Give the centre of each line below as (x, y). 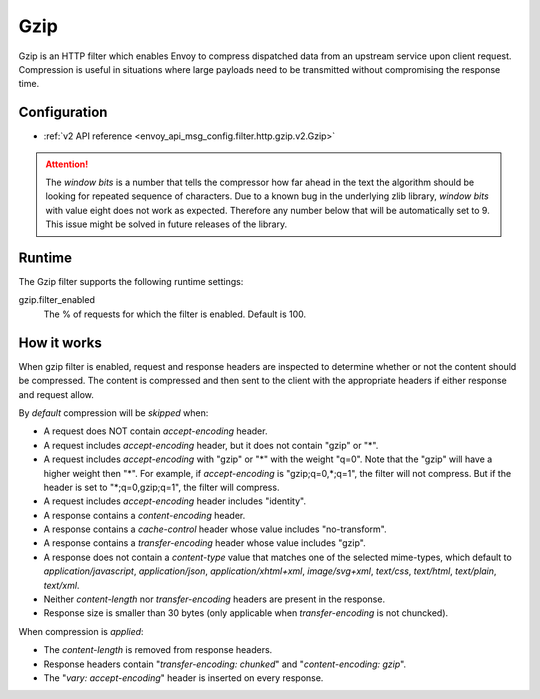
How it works (60, 342)
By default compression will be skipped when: (113, 412)
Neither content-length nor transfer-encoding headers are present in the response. (214, 599)
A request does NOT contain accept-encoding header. (155, 431)
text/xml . (61, 585)
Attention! (67, 164)
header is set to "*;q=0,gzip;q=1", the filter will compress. (161, 487)
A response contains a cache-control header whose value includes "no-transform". (215, 529)
